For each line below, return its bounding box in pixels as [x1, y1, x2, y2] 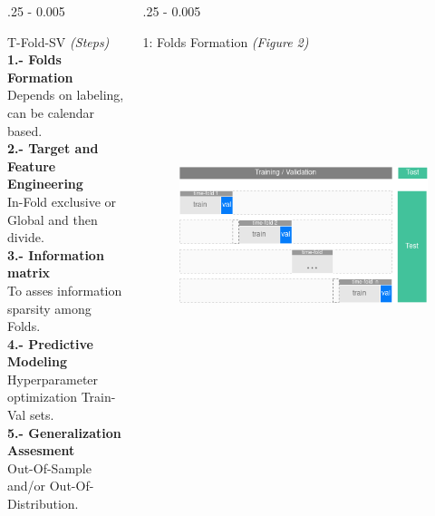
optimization [7, 387, 78, 406]
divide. [7, 228, 44, 247]
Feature [7, 156, 56, 175]
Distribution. [7, 494, 79, 513]
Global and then [7, 209, 98, 229]
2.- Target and [7, 139, 99, 158]
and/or [7, 476, 46, 495]
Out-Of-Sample [7, 458, 92, 477]
